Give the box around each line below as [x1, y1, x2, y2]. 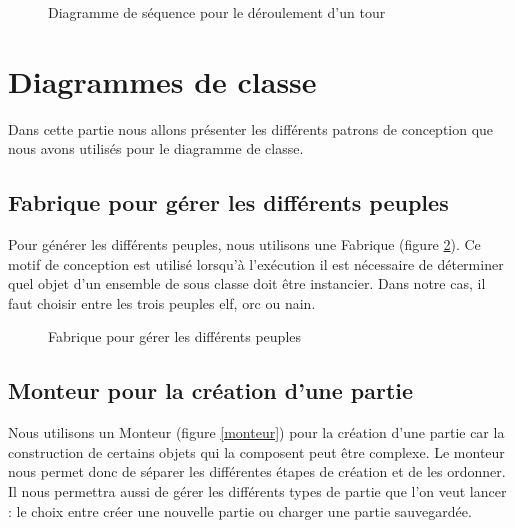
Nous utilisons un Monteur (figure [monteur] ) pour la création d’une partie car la [8, 422, 505, 443]
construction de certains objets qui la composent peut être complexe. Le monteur [8, 441, 505, 462]
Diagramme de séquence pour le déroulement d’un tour [48, 2, 386, 22]
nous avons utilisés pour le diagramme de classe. [8, 138, 304, 159]
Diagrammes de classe [8, 60, 317, 101]
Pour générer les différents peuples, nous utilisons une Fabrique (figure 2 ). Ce [8, 234, 481, 255]
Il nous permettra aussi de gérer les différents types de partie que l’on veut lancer [8, 481, 507, 502]
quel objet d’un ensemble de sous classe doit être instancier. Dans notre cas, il [8, 273, 486, 294]
